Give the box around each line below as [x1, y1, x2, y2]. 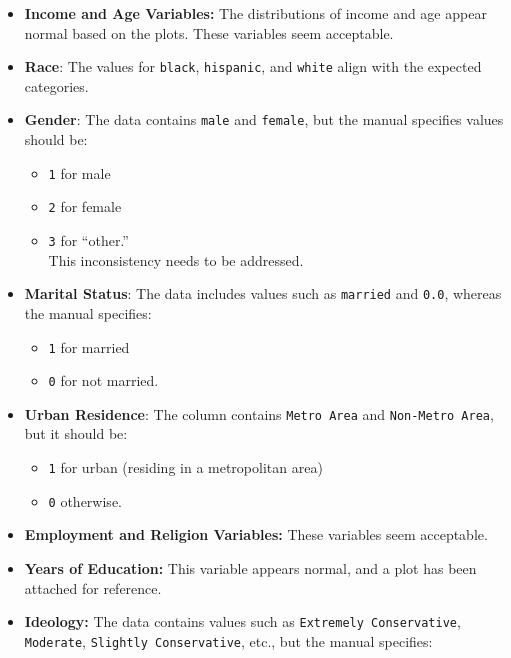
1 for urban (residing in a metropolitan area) [48, 457, 323, 478]
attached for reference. [24, 577, 162, 598]
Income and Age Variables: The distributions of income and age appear [24, 3, 487, 23]
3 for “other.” [48, 230, 129, 250]
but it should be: [24, 423, 128, 444]
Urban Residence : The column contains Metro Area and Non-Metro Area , [24, 403, 494, 424]
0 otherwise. [48, 490, 122, 511]
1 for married [48, 336, 130, 357]
